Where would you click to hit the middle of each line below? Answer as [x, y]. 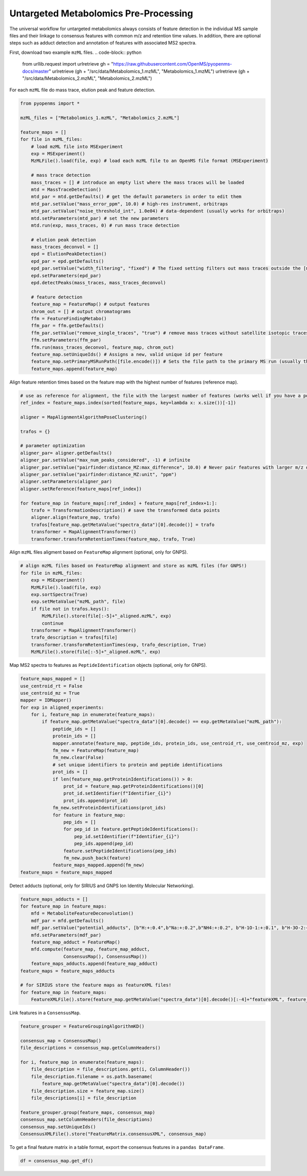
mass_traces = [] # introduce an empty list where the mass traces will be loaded [138, 182]
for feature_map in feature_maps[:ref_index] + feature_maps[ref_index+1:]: [119, 503]
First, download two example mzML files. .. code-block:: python [75, 52]
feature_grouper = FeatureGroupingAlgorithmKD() [82, 1026]
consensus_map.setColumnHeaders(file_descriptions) [86, 1120]
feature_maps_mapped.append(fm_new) [98, 865]
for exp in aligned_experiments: [62, 707]
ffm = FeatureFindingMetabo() [69, 318]
